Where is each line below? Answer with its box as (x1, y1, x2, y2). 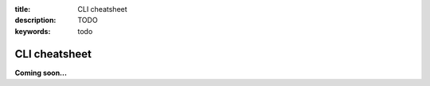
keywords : (14, 26, 51, 36)
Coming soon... (14, 68, 68, 77)
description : (14, 16, 57, 25)
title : (14, 5, 31, 13)
